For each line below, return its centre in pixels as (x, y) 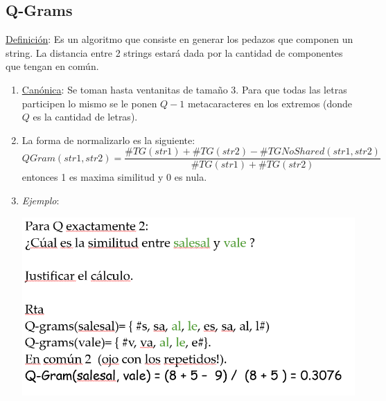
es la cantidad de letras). (85, 117)
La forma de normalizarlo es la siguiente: (108, 140)
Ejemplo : (41, 201)
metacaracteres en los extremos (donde (270, 103)
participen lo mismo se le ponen (89, 103)
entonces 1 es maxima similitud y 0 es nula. (114, 177)
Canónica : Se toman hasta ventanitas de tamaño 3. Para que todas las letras (184, 89)
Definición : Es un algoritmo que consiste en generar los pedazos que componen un (179, 39)
